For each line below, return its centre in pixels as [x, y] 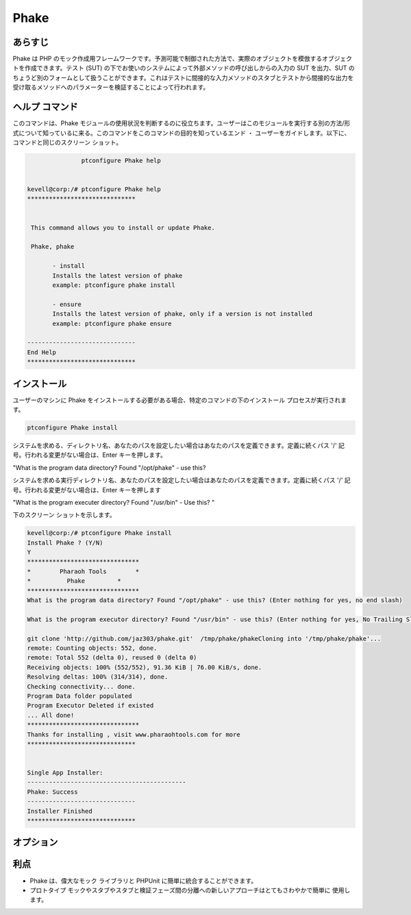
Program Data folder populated [80, 696]
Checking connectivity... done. [82, 686]
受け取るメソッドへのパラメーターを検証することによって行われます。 [111, 87]
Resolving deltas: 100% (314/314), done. [98, 677]
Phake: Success [52, 792]
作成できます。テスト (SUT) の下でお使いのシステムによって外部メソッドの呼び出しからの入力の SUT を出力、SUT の [190, 68]
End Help [42, 352]
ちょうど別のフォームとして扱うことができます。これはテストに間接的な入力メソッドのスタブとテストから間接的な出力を [183, 77]
